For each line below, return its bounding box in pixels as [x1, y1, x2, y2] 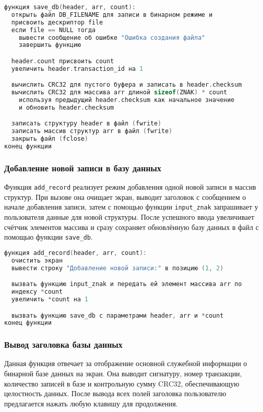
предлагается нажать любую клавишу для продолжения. [4, 398, 178, 408]
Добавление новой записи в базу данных [4, 161, 161, 174]
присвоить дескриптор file [11, 18, 103, 26]
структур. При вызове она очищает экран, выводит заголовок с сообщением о [4, 191, 246, 202]
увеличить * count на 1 [11, 295, 88, 303]
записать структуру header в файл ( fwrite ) [11, 120, 161, 127]
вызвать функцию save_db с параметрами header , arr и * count [11, 312, 224, 319]
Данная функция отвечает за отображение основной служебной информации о [4, 358, 247, 369]
